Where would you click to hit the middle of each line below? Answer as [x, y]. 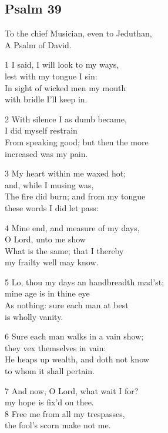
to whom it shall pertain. [50, 371]
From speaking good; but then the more [77, 141]
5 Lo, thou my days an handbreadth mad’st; [85, 282]
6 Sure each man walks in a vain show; [74, 336]
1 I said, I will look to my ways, [62, 64]
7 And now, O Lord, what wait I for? [72, 390]
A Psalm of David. [38, 44]
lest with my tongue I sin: [51, 76]
